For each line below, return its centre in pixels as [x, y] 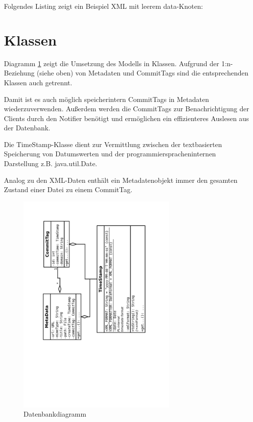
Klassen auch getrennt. [38, 82]
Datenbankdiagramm [55, 414]
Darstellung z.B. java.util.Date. [51, 163]
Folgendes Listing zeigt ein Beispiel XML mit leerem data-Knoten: [103, 6]
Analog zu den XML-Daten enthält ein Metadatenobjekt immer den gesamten [121, 180]
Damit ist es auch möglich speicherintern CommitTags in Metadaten [106, 99]
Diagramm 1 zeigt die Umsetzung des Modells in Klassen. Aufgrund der [112, 63]
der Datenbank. [27, 128]
